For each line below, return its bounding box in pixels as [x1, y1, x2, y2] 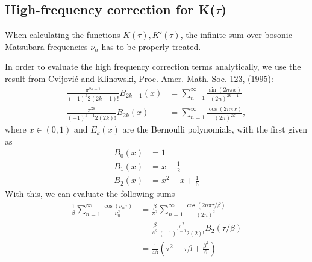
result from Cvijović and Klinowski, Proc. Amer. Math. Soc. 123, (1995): [5, 72, 273, 84]
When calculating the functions [5, 28, 120, 41]
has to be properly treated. [101, 40, 201, 52]
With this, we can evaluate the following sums [5, 187, 175, 200]
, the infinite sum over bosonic [180, 28, 292, 41]
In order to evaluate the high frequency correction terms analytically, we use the [5, 60, 301, 73]
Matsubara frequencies [5, 40, 88, 52]
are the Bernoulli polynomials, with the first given [122, 123, 308, 136]
